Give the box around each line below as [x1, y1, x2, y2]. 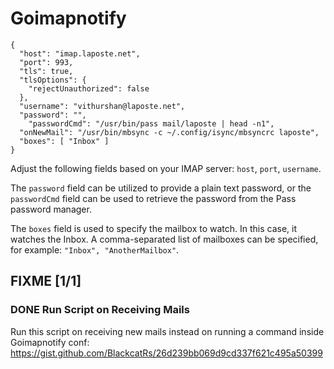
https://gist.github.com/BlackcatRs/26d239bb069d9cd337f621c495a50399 [10, 347, 323, 359]
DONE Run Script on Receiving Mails [10, 303, 190, 317]
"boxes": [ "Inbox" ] [19, 136, 110, 146]
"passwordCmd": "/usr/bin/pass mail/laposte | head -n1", [28, 118, 275, 129]
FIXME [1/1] [10, 273, 82, 290]
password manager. [10, 203, 92, 215]
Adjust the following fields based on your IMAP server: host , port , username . [10, 162, 322, 174]
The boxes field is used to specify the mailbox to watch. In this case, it [10, 222, 298, 234]
